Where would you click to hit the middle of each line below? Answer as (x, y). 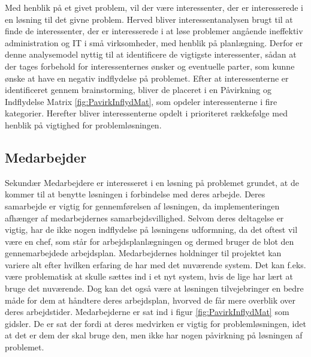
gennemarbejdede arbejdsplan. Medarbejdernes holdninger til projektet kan (143, 253)
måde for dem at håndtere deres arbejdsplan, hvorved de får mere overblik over (150, 300)
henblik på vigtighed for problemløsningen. (83, 124)
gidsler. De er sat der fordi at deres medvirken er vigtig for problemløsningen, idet (155, 323)
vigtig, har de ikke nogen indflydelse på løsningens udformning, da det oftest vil (151, 229)
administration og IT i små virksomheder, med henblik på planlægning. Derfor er (154, 42)
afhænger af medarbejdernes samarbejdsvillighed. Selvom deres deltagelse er (144, 217)
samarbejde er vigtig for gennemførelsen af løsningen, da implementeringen (142, 205)
